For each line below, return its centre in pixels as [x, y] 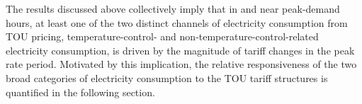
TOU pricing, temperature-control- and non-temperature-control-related [162, 36]
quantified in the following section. [80, 92]
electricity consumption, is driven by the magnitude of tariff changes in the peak [180, 50]
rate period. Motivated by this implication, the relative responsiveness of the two [181, 64]
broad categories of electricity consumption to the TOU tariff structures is [167, 77]
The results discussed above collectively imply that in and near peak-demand [173, 8]
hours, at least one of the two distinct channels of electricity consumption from [177, 22]
